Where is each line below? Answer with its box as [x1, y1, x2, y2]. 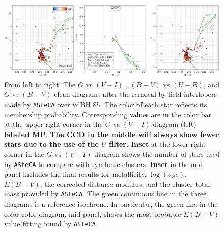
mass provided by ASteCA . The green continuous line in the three [4, 188, 207, 199]
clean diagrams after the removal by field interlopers [54, 89, 217, 100]
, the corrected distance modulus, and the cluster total [40, 178, 210, 189]
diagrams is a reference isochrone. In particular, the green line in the [4, 198, 218, 209]
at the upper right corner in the [4, 119, 103, 129]
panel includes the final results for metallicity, [4, 169, 147, 179]
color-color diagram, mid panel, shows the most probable [4, 208, 181, 219]
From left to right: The [4, 79, 76, 89]
